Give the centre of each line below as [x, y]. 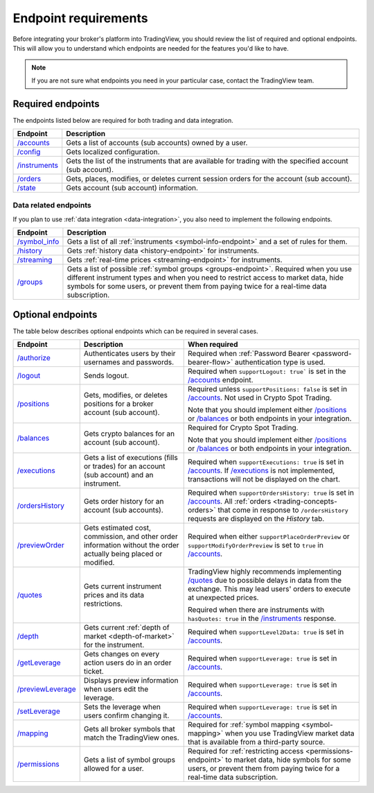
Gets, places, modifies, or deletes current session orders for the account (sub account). [209, 179]
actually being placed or [123, 554]
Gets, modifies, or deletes [125, 395]
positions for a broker [118, 404]
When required [213, 345]
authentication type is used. [280, 362]
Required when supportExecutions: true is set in [266, 462]
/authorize [34, 358]
